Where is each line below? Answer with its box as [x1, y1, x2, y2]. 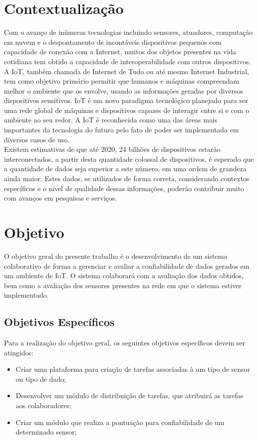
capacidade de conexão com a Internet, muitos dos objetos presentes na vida [4, 46, 237, 57]
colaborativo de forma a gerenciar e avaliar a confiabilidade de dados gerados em [4, 260, 250, 271]
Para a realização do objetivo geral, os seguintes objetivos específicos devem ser [4, 337, 245, 348]
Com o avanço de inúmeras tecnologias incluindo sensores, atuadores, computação [4, 27, 253, 37]
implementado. [4, 290, 49, 300]
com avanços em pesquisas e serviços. [4, 193, 117, 203]
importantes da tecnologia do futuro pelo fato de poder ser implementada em [4, 124, 239, 135]
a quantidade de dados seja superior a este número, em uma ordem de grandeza [4, 163, 247, 174]
